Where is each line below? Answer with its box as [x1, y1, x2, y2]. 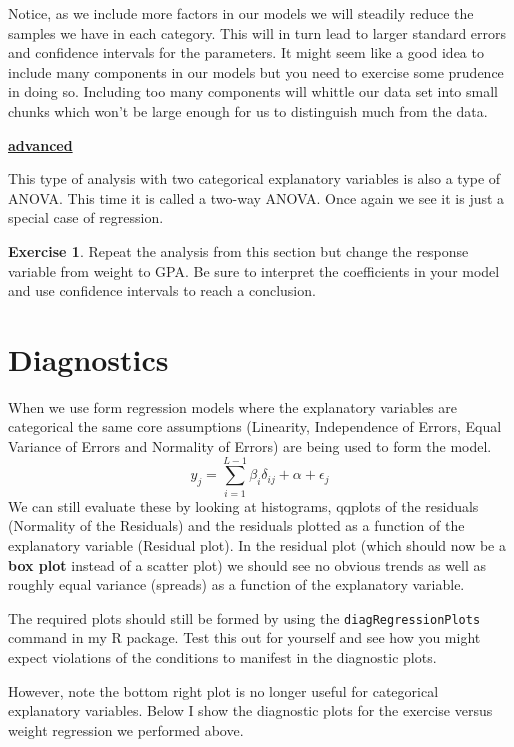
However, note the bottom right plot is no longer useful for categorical [8, 680, 439, 701]
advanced [8, 134, 73, 155]
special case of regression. [8, 207, 164, 228]
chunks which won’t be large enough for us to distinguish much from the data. [8, 100, 488, 121]
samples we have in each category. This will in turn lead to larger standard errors [8, 22, 507, 43]
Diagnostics [8, 338, 169, 379]
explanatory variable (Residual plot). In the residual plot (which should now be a [8, 534, 506, 555]
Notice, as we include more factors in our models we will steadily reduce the [8, 3, 474, 23]
